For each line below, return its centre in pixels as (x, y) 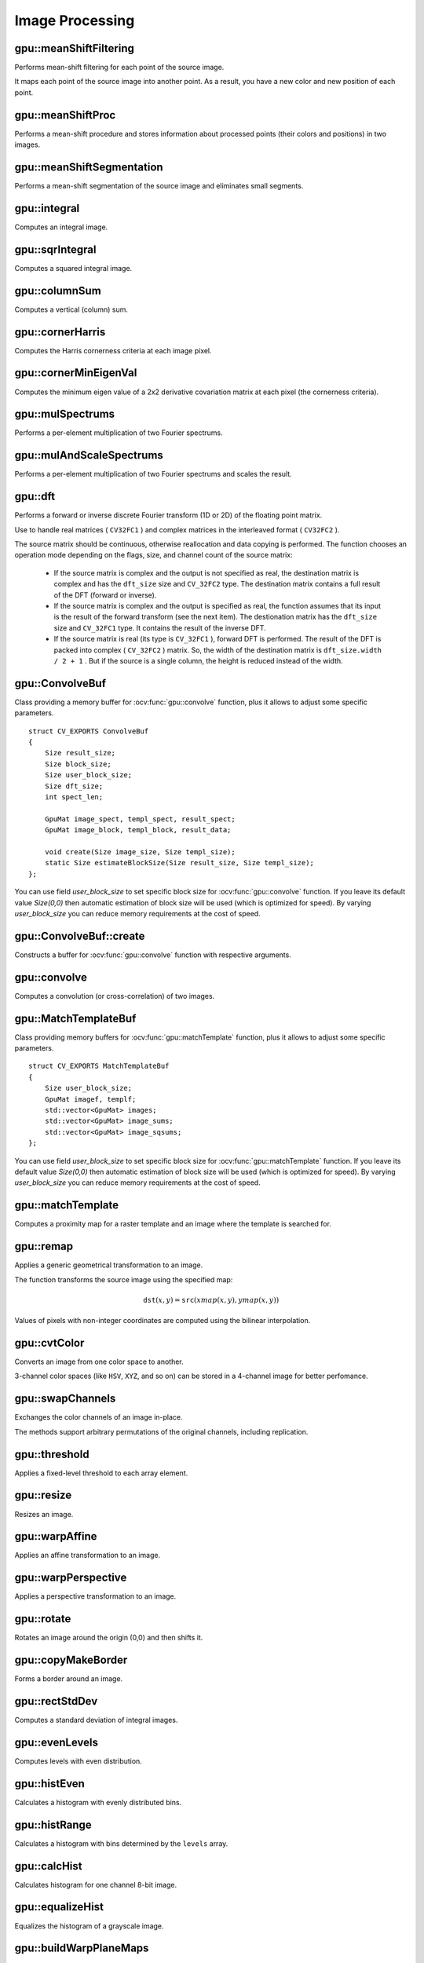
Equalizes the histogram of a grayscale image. (89, 1926)
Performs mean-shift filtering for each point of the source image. (119, 68)
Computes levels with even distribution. (79, 1761)
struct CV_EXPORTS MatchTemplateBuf (99, 1066)
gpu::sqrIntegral (55, 249)
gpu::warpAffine (56, 1536)
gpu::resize (43, 1495)
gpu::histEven (50, 1784)
